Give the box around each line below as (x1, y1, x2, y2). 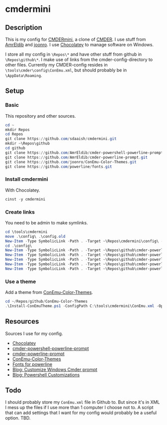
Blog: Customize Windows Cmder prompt (12, 366, 98, 372)
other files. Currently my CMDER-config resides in (5, 62, 108, 68)
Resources (5, 317, 39, 326)
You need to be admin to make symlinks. (5, 219, 88, 225)
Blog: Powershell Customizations (12, 371, 80, 378)
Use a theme (5, 278, 36, 285)
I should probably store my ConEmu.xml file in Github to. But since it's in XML (5, 399, 160, 405)
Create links (5, 209, 35, 215)
